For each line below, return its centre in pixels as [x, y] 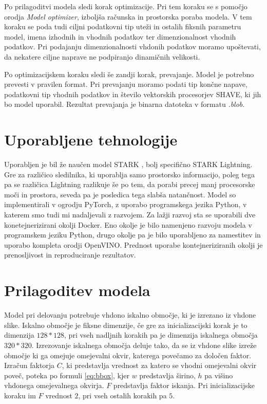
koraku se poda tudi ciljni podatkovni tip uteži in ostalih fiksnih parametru [123, 26]
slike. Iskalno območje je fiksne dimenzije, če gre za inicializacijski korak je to [126, 325]
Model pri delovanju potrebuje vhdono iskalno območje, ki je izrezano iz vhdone [130, 315]
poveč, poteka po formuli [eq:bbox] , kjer [67, 375]
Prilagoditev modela [77, 290]
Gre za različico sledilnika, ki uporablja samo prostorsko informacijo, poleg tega [129, 174]
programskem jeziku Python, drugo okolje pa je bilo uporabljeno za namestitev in [132, 235]
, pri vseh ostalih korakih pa [122, 395]
